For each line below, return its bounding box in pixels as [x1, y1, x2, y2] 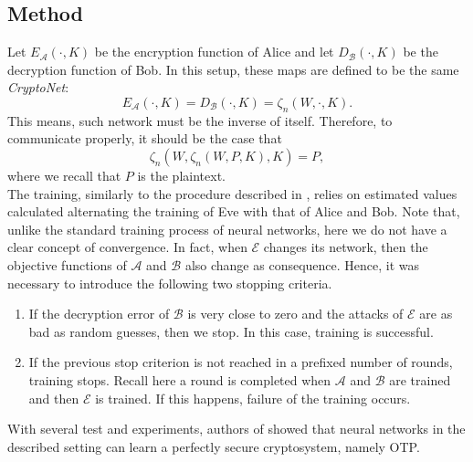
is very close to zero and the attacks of [187, 304, 404, 323]
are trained [389, 370, 451, 389]
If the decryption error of [28, 304, 170, 323]
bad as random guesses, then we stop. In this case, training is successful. [28, 321, 434, 341]
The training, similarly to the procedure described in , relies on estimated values [7, 184, 457, 203]
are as [419, 304, 453, 323]
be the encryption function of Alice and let [94, 42, 334, 61]
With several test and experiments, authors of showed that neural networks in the [7, 419, 466, 438]
